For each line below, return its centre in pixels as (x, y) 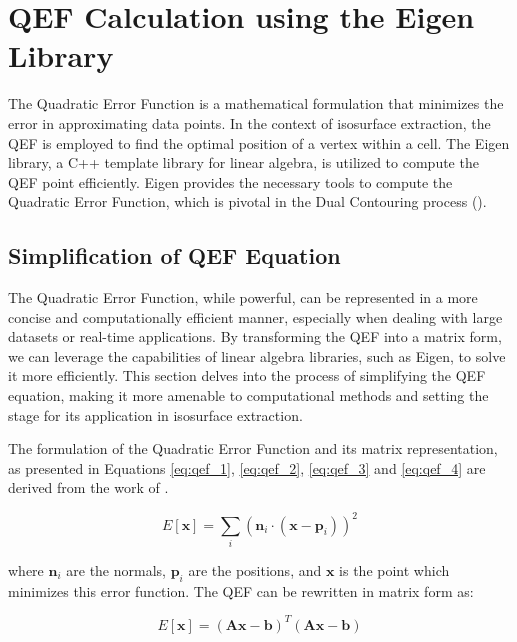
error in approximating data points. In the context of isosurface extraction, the (249, 122)
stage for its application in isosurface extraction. (155, 414)
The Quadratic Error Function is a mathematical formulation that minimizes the (256, 103)
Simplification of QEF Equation (174, 255)
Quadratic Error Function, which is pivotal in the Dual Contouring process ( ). (247, 201)
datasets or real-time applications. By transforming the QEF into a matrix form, (255, 336)
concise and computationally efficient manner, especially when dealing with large (255, 316)
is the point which (394, 569)
